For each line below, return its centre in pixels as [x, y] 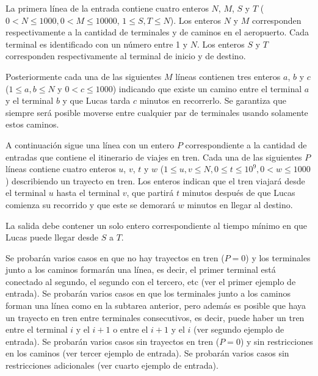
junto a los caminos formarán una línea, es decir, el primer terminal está [141, 269]
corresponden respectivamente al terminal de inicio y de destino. [126, 56]
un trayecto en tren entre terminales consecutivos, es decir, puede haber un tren [155, 317]
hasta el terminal [88, 193]
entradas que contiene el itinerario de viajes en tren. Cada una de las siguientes [154, 157]
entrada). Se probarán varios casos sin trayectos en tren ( [113, 341]
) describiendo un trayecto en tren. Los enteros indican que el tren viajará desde [155, 180]
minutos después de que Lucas [239, 193]
